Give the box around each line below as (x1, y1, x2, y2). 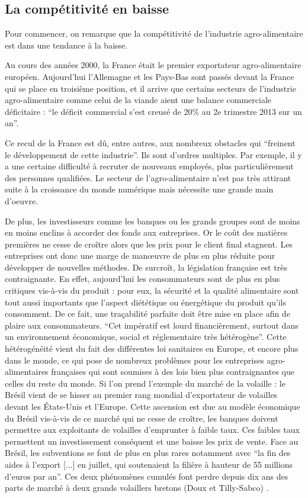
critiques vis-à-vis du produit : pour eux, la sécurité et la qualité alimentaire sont (5, 284, 299, 297)
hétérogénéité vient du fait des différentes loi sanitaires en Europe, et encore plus (5, 342, 299, 355)
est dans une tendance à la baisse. (5, 38, 128, 51)
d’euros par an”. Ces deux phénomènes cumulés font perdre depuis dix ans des (5, 470, 288, 482)
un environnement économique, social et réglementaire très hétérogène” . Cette (5, 330, 287, 343)
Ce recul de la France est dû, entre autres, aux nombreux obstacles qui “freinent (5, 136, 296, 149)
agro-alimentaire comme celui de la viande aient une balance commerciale (5, 94, 272, 106)
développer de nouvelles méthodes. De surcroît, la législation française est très (5, 261, 287, 273)
